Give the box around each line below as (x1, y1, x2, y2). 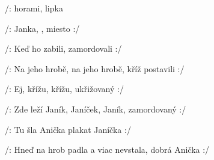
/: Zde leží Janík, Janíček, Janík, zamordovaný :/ (5, 102, 186, 115)
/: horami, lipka (5, 2, 63, 14)
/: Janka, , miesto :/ (5, 22, 80, 34)
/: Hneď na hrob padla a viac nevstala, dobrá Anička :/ (5, 143, 210, 156)
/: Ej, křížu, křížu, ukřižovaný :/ (5, 82, 124, 95)
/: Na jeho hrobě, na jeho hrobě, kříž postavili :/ (5, 62, 185, 75)
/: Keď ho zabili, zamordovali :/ (5, 42, 122, 55)
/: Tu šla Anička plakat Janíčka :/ (5, 123, 131, 135)
